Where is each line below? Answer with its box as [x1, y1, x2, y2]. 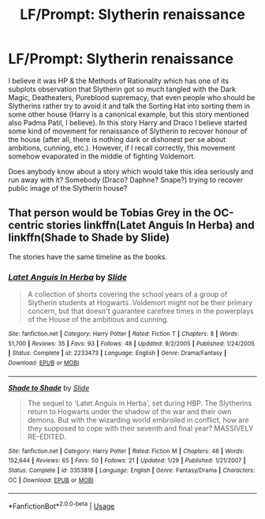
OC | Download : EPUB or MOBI [8, 476, 94, 484]
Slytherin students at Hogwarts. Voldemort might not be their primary [27, 298, 253, 308]
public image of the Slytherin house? [8, 183, 128, 192]
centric [8, 218, 45, 232]
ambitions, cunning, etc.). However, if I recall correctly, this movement [8, 143, 236, 152]
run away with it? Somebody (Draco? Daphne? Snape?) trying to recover [8, 175, 243, 185]
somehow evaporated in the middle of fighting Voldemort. [8, 151, 196, 161]
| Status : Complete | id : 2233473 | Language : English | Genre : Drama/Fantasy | [8, 349, 227, 357]
